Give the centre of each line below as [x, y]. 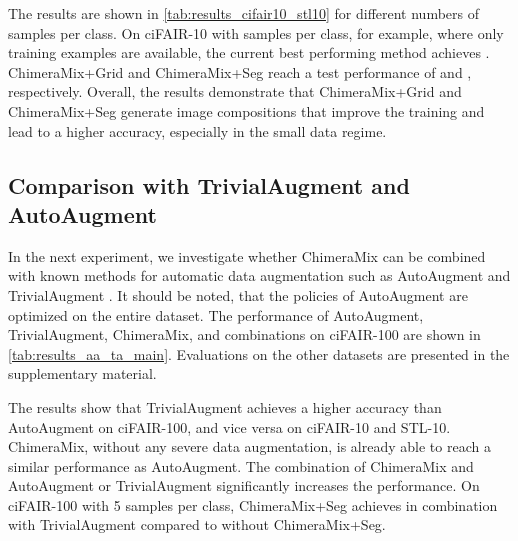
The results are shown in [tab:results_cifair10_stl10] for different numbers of [244, 13]
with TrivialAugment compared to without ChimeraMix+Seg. [197, 524]
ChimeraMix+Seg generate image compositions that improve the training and [246, 110]
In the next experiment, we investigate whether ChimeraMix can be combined [247, 255]
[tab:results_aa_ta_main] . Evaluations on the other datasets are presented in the [259, 353]
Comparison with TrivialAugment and [209, 184]
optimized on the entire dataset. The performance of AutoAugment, [216, 314]
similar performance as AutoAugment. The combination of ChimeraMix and [241, 465]
